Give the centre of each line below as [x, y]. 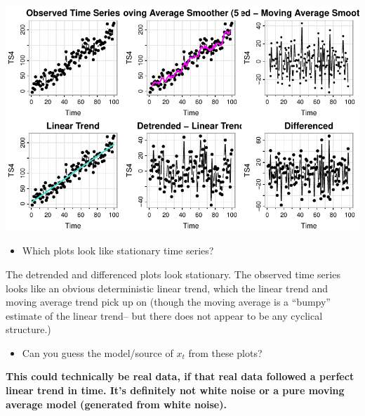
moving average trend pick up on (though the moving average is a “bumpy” [168, 302]
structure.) [28, 329]
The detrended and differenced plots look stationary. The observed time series [173, 274]
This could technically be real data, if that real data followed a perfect [180, 376]
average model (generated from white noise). [116, 404]
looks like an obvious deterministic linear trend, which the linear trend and [167, 288]
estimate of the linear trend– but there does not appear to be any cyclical [164, 315]
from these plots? [225, 352]
